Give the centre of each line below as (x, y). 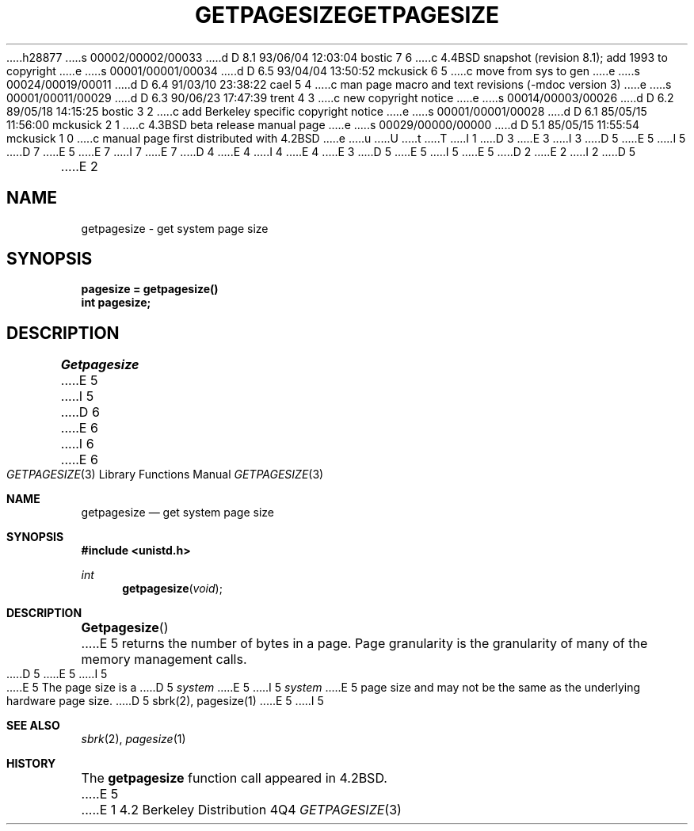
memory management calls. (164, 659)
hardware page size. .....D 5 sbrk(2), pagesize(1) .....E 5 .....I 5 (165, 701)
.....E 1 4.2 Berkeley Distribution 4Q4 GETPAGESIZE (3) (241, 810)
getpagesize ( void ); (172, 589)
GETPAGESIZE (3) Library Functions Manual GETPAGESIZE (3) (165, 475)
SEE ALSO (33, 726)
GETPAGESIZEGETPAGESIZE (347, 15)
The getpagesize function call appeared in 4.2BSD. (234, 778)
